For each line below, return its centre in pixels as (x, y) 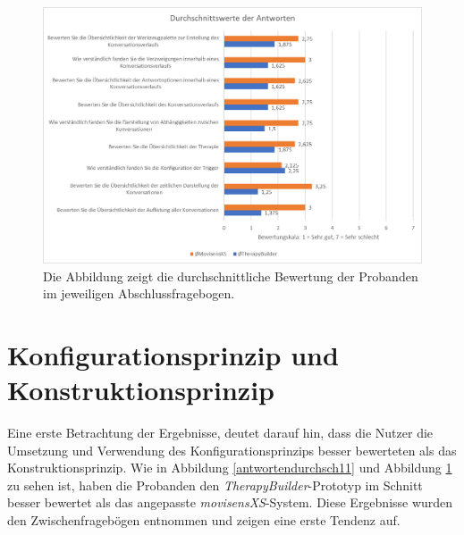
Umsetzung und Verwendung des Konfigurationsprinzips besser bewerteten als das (232, 450)
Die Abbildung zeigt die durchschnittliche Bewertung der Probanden (231, 276)
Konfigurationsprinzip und (173, 354)
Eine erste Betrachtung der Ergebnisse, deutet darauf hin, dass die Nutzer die (220, 433)
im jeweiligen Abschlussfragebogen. (139, 293)
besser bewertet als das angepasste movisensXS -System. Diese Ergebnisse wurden (230, 502)
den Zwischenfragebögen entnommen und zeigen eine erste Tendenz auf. (204, 520)
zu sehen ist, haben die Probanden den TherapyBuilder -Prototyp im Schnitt (215, 485)
